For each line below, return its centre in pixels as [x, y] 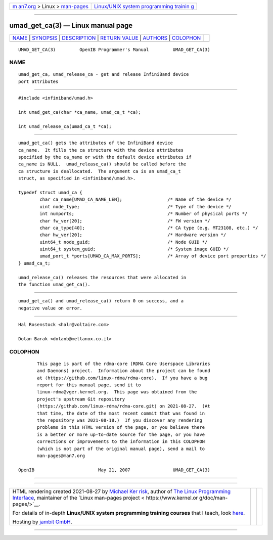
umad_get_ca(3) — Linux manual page [71, 26]
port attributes [38, 81]
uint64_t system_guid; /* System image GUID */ [134, 249]
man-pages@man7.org [61, 456]
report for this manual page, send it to [89, 385]
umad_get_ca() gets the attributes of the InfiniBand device [96, 143]
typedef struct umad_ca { [51, 192]
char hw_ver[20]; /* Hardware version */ [133, 235]
